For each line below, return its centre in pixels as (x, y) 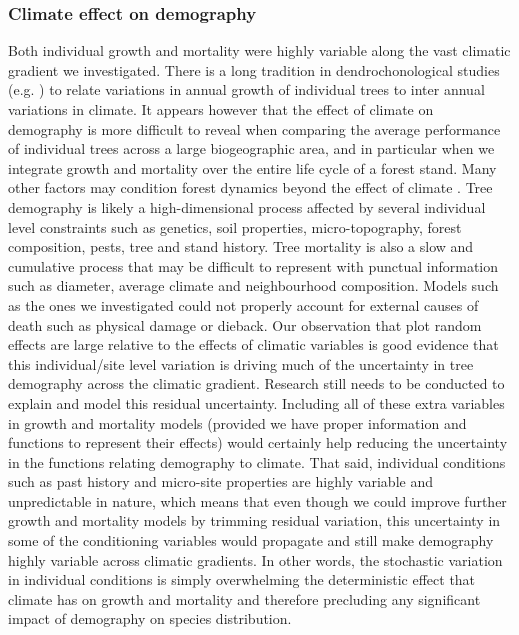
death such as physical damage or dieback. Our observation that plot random (245, 324)
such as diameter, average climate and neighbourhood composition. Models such (253, 285)
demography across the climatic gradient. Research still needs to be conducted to (256, 383)
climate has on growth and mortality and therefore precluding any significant (244, 598)
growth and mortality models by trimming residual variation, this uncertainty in (254, 520)
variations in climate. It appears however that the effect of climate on (221, 109)
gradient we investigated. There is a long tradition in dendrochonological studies (254, 69)
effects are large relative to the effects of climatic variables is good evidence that (253, 344)
